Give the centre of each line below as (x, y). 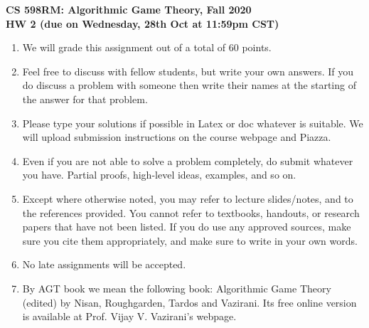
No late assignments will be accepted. (104, 264)
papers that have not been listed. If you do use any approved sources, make (187, 227)
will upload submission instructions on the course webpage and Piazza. (177, 137)
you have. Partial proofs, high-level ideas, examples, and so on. (159, 175)
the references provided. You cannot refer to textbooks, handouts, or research (191, 212)
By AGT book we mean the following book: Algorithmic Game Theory (177, 288)
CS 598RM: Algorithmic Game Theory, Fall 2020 (129, 9)
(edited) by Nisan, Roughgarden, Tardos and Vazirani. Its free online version (189, 302)
